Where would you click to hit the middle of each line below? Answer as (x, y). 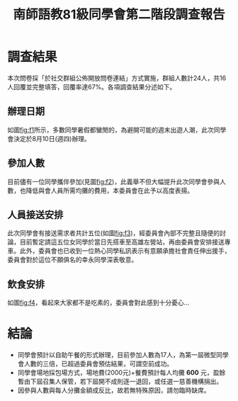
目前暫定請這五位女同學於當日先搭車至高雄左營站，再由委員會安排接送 (122, 242)
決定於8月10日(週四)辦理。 (52, 138)
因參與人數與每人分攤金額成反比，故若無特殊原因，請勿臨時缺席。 (114, 390)
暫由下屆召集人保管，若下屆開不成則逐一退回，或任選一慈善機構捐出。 (120, 382)
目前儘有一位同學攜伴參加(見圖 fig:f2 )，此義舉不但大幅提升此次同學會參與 (114, 181)
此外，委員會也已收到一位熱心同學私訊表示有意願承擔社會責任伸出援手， (125, 251)
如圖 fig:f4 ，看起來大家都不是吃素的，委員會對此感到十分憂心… (98, 303)
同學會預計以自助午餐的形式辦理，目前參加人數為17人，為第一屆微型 (117, 355)
